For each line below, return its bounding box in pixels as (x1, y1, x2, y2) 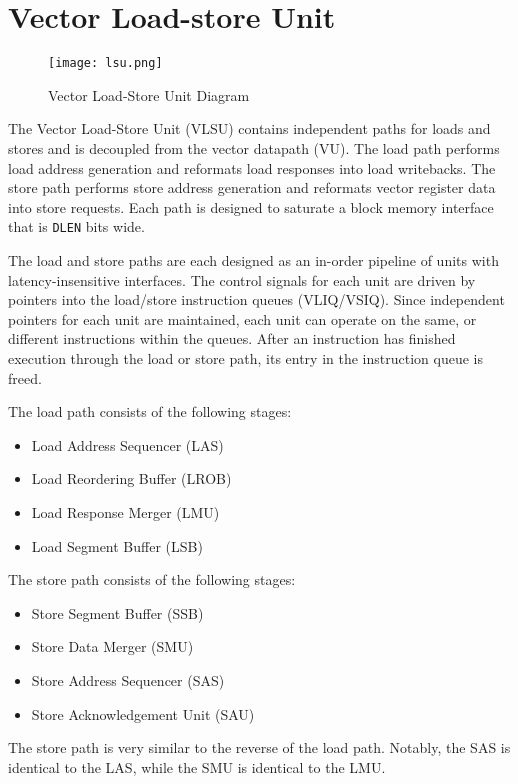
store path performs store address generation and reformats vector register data (8, 177, 496, 198)
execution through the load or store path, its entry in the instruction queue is (8, 347, 483, 368)
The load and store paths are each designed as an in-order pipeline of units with (8, 250, 499, 270)
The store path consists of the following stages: (8, 569, 296, 590)
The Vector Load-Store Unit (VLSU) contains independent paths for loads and (8, 118, 491, 139)
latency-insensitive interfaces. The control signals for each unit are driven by (8, 269, 476, 290)
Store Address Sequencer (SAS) (31, 669, 225, 690)
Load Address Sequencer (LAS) (31, 434, 224, 455)
